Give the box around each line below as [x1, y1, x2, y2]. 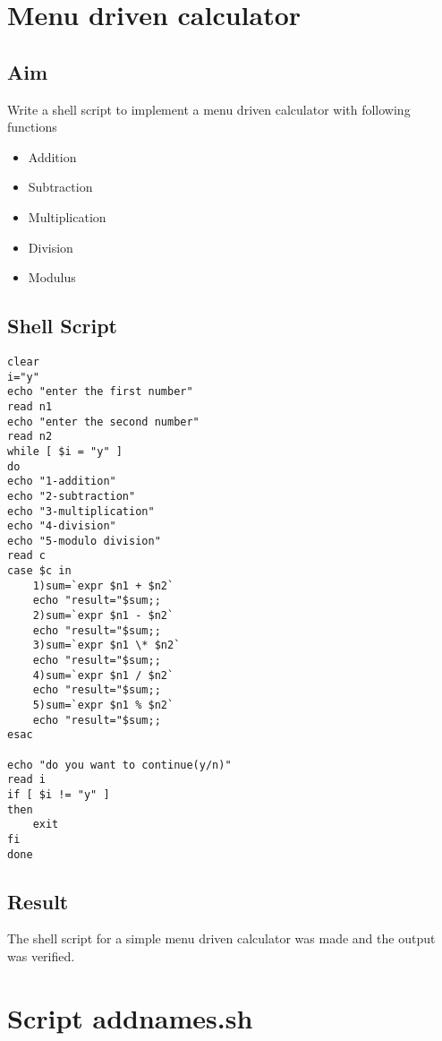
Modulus [28, 268, 76, 287]
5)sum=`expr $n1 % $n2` [32, 699, 174, 712]
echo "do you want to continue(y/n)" [7, 758, 232, 771]
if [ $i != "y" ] [7, 787, 110, 801]
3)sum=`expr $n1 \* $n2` [32, 639, 181, 652]
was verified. [7, 947, 75, 966]
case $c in [7, 564, 72, 578]
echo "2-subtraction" [7, 489, 136, 503]
